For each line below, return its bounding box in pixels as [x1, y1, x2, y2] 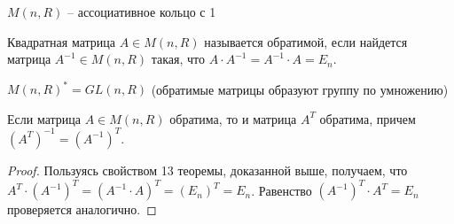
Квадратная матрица [7, 32, 115, 50]
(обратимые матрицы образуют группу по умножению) [151, 80, 449, 98]
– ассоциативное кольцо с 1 [67, 3, 216, 20]
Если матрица [7, 109, 82, 127]
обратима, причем [319, 109, 416, 127]
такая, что [151, 50, 205, 68]
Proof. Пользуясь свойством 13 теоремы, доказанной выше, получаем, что [7, 160, 408, 179]
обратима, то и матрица [169, 109, 297, 127]
